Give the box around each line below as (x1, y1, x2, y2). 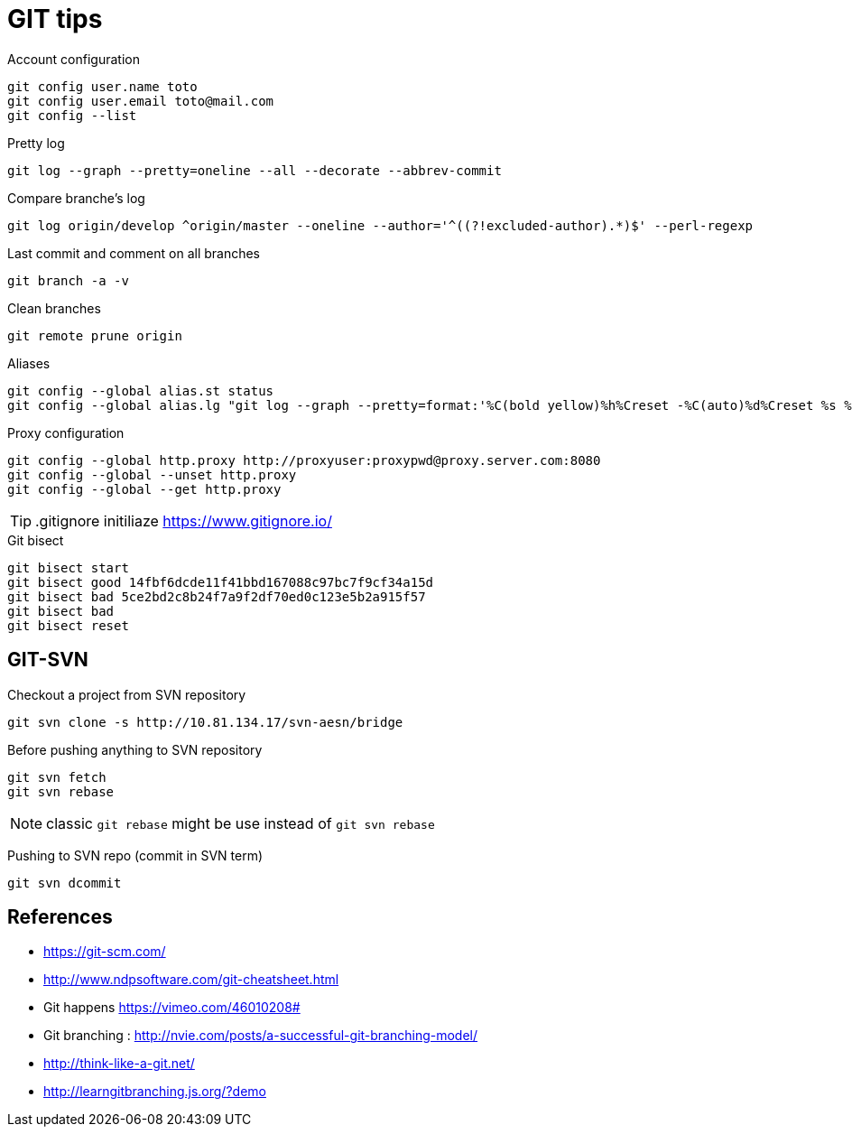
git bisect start (7, 560, 129, 575)
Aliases (7, 355, 51, 371)
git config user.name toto (7, 79, 198, 94)
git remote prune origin (7, 328, 182, 343)
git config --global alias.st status (7, 383, 274, 398)
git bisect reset (7, 618, 129, 633)
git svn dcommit (7, 875, 122, 890)
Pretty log (7, 135, 65, 151)
